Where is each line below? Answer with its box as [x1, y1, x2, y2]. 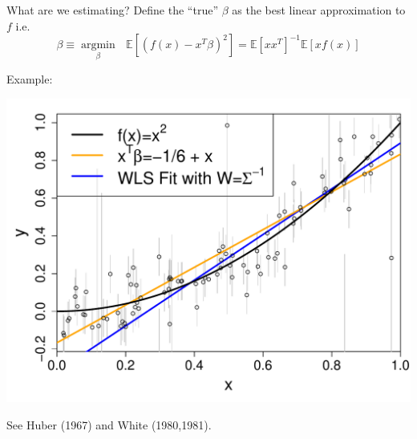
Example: [6, 71, 53, 87]
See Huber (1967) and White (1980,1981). [6, 416, 212, 433]
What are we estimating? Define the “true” [6, 2, 218, 18]
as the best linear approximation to [232, 2, 406, 18]
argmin [80, 39, 115, 51]
